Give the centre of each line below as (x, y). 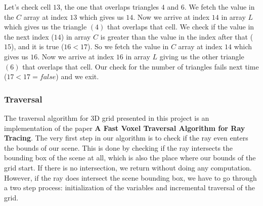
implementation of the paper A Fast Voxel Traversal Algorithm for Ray (125, 128)
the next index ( (29, 36)
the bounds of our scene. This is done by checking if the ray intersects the (119, 147)
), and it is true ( (38, 46)
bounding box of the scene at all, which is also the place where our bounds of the (130, 158)
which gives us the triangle (46, 27)
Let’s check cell (28, 7)
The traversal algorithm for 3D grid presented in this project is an (107, 117)
